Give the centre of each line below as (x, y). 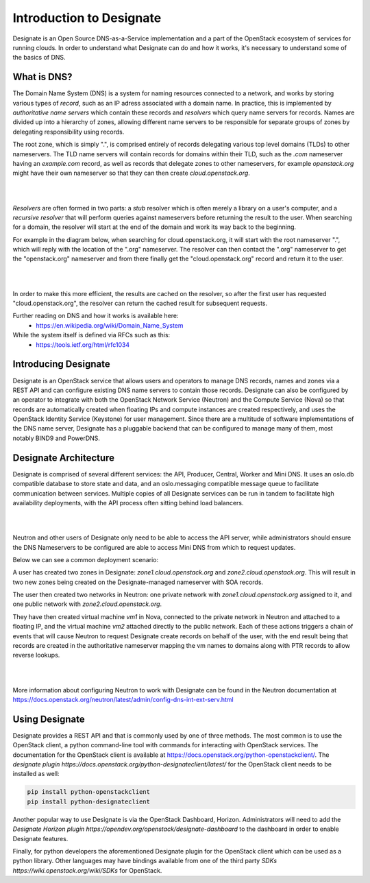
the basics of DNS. (39, 58)
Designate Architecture (64, 458)
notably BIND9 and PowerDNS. (57, 438)
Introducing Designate (61, 364)
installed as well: (36, 774)
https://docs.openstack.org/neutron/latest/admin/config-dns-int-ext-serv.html (123, 699)
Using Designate (49, 719)
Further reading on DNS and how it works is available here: (96, 316)
